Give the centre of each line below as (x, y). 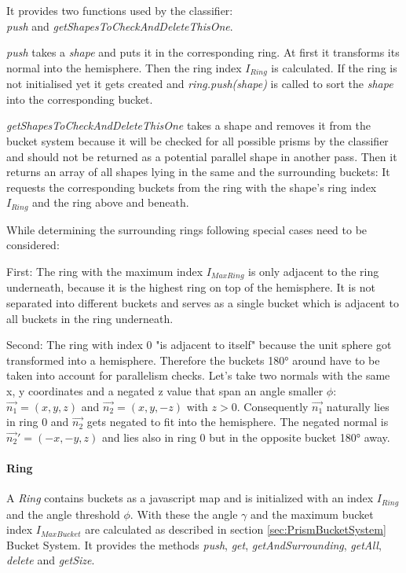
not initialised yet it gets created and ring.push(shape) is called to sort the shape (200, 84)
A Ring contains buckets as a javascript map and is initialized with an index (190, 498)
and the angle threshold (63, 514)
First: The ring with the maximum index (105, 272)
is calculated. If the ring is (334, 67)
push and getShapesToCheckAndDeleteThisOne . (120, 26)
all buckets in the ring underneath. (90, 318)
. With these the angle (184, 514)
